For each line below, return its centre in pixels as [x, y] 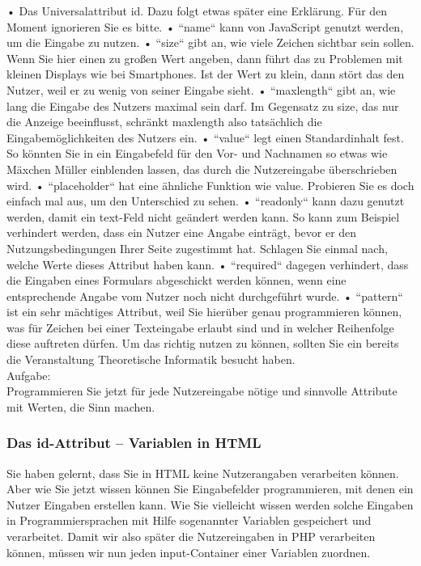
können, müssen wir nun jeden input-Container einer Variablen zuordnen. [189, 552]
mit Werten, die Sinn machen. [81, 406]
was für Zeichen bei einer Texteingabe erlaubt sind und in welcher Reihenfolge [200, 327]
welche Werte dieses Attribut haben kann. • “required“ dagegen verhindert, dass [208, 264]
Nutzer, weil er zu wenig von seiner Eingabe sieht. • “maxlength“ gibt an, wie [201, 89]
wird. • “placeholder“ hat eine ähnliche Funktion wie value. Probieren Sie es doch [210, 185]
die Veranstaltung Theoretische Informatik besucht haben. [151, 359]
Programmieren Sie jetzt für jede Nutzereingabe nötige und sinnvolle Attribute [202, 391]
